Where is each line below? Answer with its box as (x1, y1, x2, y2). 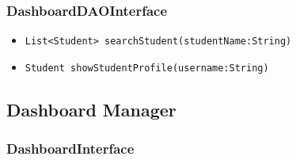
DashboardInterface (6, 139, 135, 158)
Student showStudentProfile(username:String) (25, 62, 269, 74)
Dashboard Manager (6, 97, 176, 121)
